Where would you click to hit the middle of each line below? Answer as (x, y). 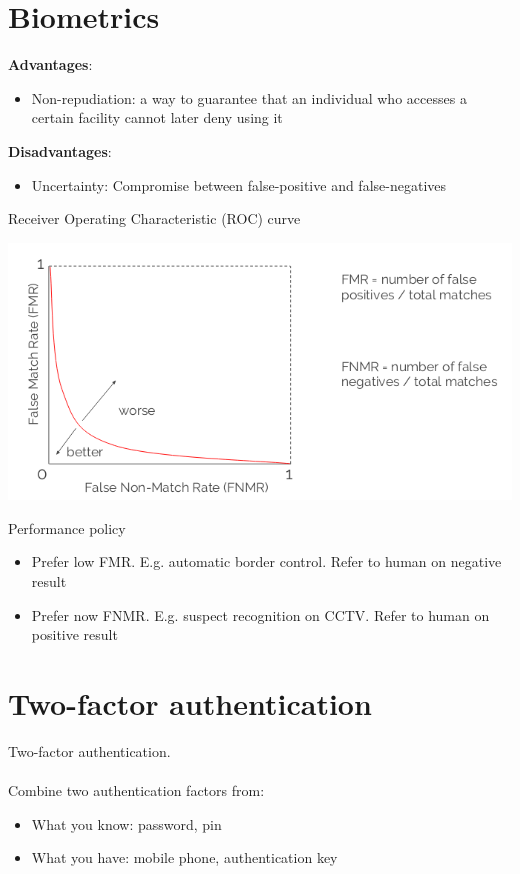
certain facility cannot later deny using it (157, 117)
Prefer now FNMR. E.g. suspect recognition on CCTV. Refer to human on (260, 614)
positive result (74, 634)
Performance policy (67, 527)
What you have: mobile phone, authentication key (184, 857)
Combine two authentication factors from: (136, 790)
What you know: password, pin (126, 823)
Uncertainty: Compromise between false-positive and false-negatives (238, 184)
